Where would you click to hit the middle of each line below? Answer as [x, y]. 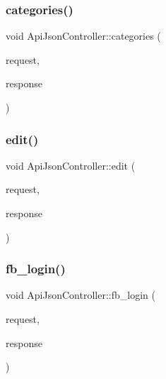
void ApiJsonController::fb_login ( [81, 295]
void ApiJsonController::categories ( [83, 36]
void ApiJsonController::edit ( [71, 165]
